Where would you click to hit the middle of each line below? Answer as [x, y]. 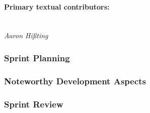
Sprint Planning [37, 58]
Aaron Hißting [26, 35]
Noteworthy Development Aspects [75, 81]
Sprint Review [34, 104]
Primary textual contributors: [57, 6]
